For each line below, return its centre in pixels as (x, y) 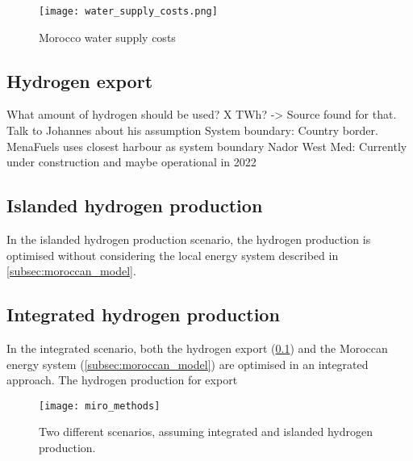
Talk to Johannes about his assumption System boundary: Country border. (192, 130)
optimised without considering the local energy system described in (173, 255)
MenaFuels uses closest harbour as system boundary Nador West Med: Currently (207, 146)
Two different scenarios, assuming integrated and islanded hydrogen (206, 432)
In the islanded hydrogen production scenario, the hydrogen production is (189, 239)
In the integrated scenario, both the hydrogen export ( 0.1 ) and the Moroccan (197, 348)
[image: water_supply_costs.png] (128, 11)
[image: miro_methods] (100, 406)
